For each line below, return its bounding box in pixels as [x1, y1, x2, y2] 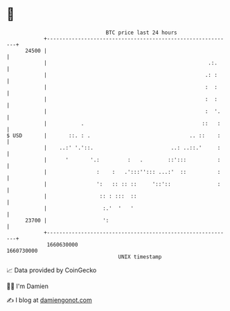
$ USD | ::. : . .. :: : [6, 132, 221, 139]
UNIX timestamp [118, 253, 162, 260]
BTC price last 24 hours [105, 29, 177, 36]
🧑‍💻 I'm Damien [6, 282, 49, 290]
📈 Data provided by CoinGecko [6, 266, 97, 274]
